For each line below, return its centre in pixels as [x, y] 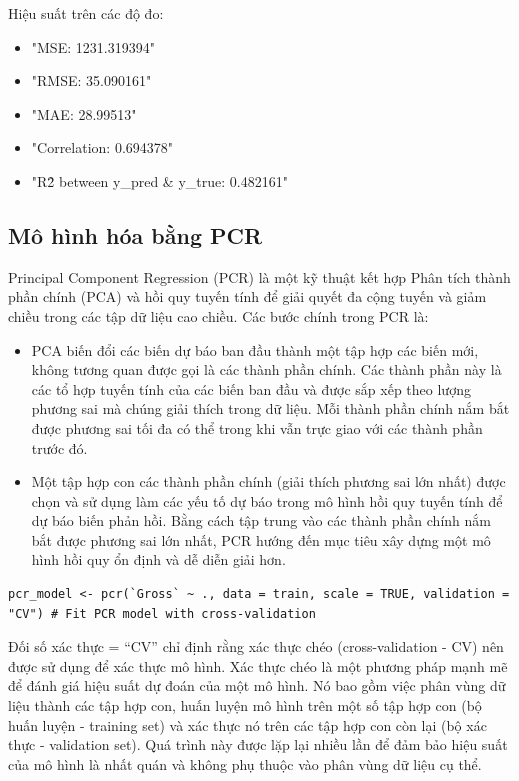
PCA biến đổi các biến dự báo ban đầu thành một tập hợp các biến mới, [255, 349]
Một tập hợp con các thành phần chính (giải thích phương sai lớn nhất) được [268, 481]
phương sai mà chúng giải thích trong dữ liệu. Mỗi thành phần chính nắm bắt [270, 408]
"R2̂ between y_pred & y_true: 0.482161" [159, 180]
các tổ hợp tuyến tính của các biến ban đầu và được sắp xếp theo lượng [251, 388]
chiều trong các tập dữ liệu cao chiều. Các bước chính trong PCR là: [218, 315]
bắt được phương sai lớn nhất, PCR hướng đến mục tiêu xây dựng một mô [261, 539]
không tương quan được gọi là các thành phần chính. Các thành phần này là [266, 369]
